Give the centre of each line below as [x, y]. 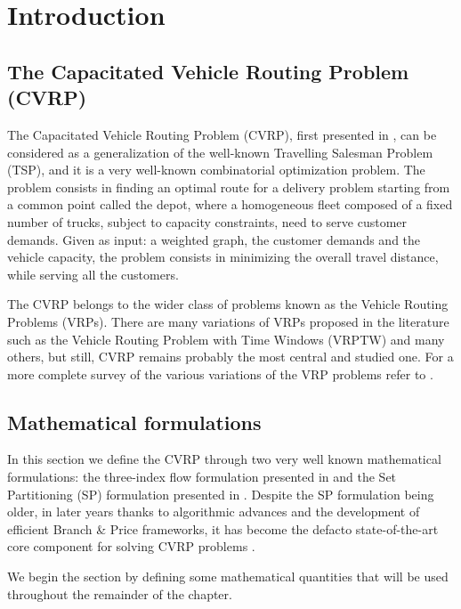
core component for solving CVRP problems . [131, 546]
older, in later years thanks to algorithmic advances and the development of [214, 512]
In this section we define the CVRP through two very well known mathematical [224, 459]
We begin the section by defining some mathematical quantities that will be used [228, 577]
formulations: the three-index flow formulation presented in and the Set [202, 477]
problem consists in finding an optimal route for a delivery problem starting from [229, 187]
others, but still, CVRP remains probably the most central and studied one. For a [230, 357]
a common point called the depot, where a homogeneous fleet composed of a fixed [230, 204]
